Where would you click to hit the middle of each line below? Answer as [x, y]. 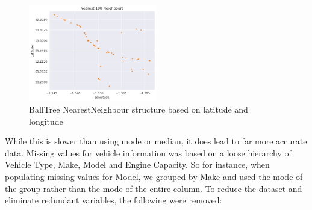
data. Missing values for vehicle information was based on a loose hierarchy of [148, 153]
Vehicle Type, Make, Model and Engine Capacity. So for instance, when [137, 165]
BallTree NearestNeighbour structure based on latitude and [139, 109]
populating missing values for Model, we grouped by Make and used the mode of [154, 177]
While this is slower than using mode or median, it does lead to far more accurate [156, 141]
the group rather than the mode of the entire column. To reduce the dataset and [154, 188]
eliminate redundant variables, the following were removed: [114, 200]
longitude [46, 121]
